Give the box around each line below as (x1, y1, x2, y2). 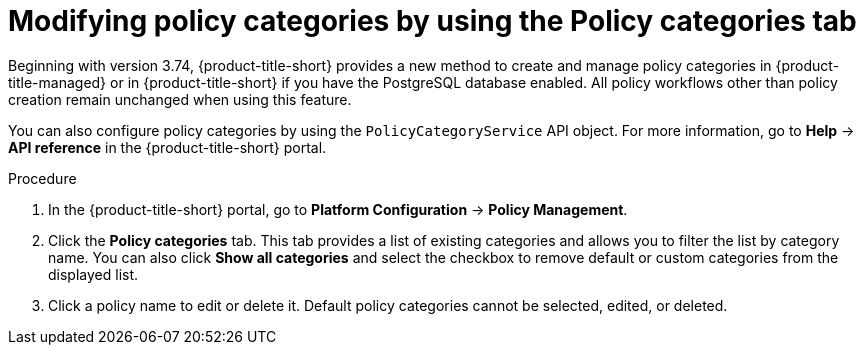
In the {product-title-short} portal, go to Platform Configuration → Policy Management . (48, 200, 628, 218)
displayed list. (48, 265, 139, 283)
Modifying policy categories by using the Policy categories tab (8, 4, 857, 38)
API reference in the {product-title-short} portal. (8, 138, 327, 156)
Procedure (8, 169, 77, 187)
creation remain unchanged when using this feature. (8, 90, 352, 108)
